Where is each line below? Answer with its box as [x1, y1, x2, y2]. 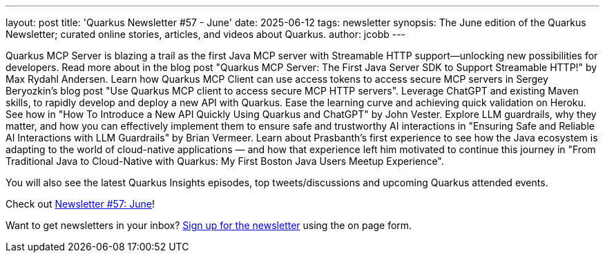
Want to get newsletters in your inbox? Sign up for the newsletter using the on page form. [6, 219, 412, 231]
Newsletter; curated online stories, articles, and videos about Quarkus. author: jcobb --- [6, 28, 406, 40]
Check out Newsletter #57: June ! [6, 198, 155, 210]
